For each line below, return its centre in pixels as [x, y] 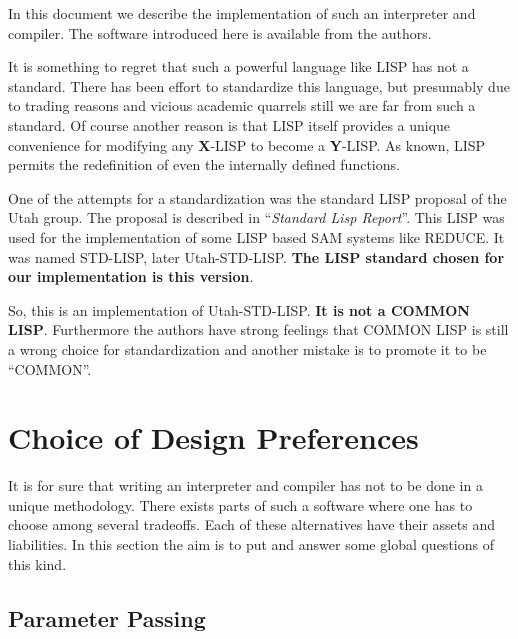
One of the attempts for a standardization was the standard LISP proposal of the [257, 197]
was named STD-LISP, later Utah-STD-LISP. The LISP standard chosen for [256, 256]
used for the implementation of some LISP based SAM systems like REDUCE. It [256, 236]
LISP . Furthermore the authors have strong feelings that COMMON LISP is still [258, 329]
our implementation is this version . [131, 276]
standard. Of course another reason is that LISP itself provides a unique [229, 124]
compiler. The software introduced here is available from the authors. [220, 32]
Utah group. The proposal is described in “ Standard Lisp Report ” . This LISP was [256, 217]
